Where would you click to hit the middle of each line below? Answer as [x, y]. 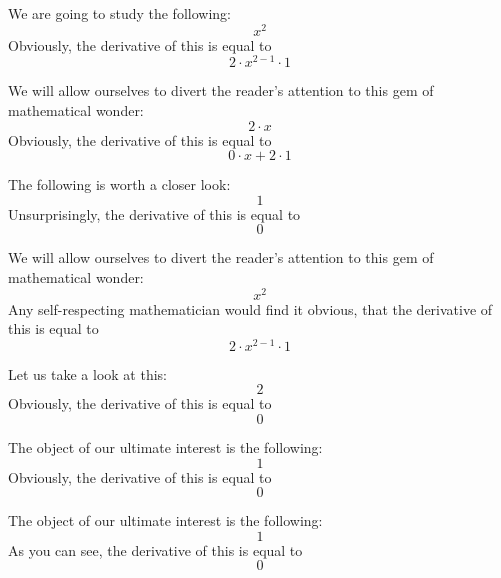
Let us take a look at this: [87, 373]
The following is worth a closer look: [119, 184]
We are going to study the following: [119, 13]
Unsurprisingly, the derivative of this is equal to [154, 213]
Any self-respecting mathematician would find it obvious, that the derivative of [250, 308]
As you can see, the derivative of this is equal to [155, 549]
